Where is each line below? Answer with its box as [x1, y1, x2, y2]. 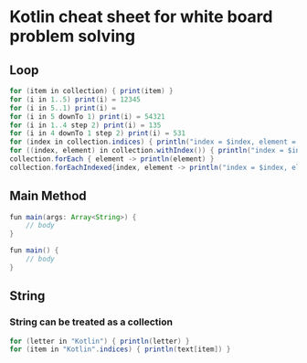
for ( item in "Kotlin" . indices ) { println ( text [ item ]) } [9, 345, 231, 354]
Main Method [9, 188, 87, 204]
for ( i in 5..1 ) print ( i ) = [9, 103, 117, 112]
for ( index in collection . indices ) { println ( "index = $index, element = [9, 137, 297, 147]
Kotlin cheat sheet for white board [9, 6, 273, 27]
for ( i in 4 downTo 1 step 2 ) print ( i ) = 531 [9, 129, 186, 138]
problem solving [9, 26, 135, 47]
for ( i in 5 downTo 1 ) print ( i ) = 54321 [9, 112, 166, 121]
